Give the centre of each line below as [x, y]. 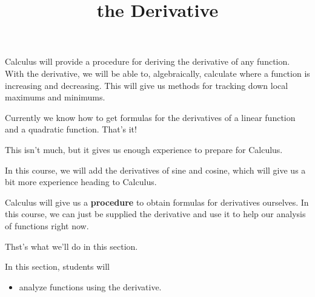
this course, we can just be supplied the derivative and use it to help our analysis [155, 214]
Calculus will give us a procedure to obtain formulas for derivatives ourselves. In [157, 202]
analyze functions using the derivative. [90, 286]
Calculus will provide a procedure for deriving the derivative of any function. [148, 61]
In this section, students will [57, 266]
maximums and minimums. [55, 97]
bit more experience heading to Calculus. [81, 182]
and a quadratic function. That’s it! [71, 129]
